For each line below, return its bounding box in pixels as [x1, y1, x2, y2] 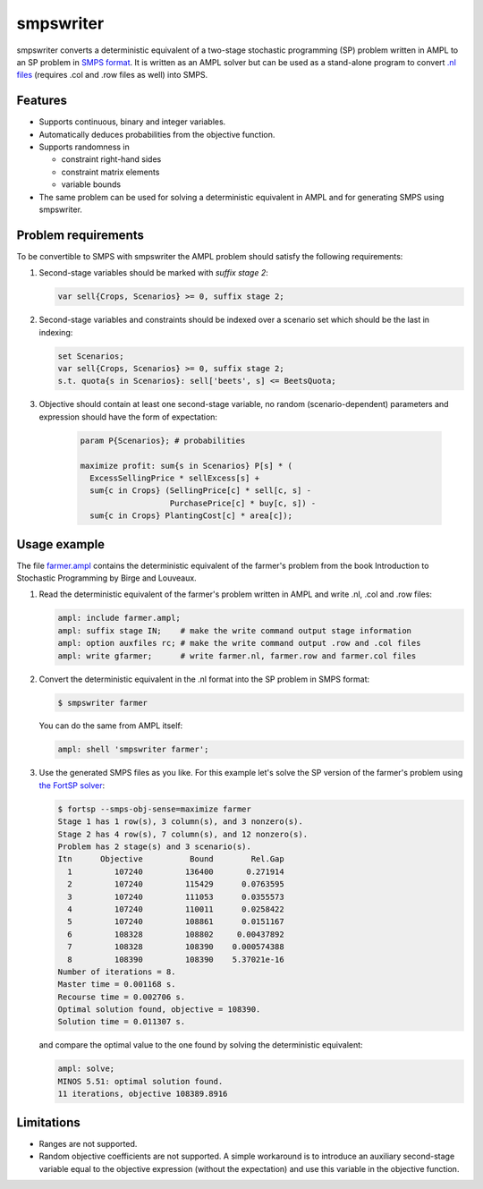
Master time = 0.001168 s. [57, 980, 176, 989]
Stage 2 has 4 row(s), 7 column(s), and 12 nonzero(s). [57, 828, 309, 839]
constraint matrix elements [61, 166, 160, 177]
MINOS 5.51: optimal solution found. [57, 1076, 224, 1086]
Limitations [16, 1115, 80, 1130]
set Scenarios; [57, 351, 124, 361]
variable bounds [61, 179, 121, 190]
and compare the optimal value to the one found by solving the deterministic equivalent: [38, 1040, 363, 1050]
